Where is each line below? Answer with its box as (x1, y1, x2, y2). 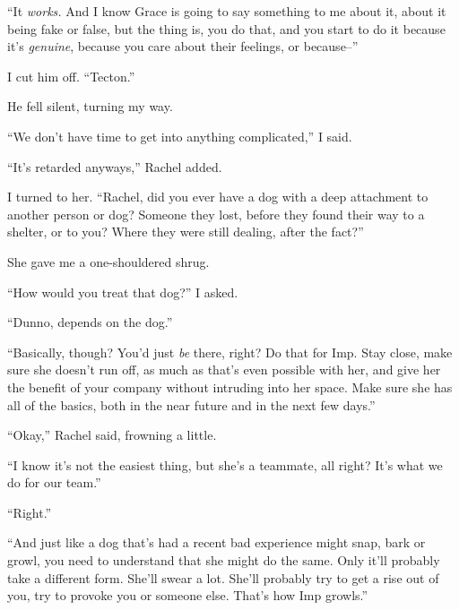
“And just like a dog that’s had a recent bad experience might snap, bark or (7, 533, 426, 552)
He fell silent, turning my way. (7, 97, 173, 116)
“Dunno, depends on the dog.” (7, 313, 173, 331)
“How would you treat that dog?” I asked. (7, 282, 238, 301)
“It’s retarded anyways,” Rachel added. (7, 157, 222, 176)
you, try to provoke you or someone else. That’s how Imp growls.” (7, 586, 368, 605)
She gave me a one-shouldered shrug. (7, 252, 210, 271)
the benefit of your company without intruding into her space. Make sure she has (7, 377, 453, 396)
